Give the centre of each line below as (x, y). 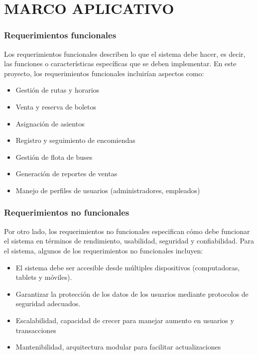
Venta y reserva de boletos (56, 106)
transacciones (36, 330)
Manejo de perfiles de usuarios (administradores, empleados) (108, 190)
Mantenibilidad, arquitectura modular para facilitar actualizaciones (118, 347)
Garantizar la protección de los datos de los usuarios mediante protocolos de (132, 294)
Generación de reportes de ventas (66, 174)
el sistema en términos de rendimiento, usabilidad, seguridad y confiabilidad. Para (129, 241)
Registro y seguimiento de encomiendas (75, 140)
